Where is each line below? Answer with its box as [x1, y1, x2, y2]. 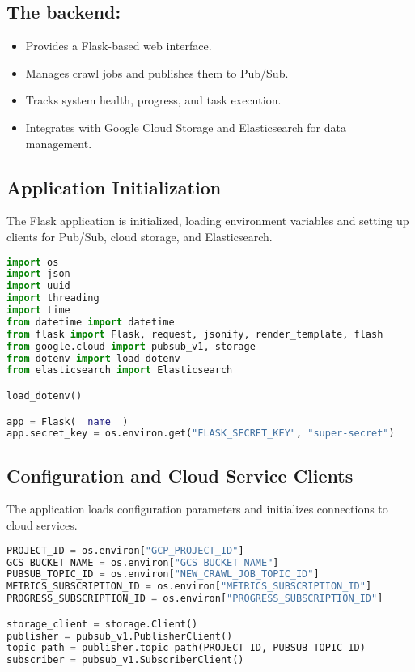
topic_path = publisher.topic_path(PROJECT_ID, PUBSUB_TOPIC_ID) [6, 642, 366, 654]
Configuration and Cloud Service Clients [6, 462, 354, 487]
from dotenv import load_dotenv [6, 352, 180, 364]
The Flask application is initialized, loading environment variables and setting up [6, 212, 409, 229]
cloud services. [6, 517, 78, 534]
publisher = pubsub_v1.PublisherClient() [6, 630, 233, 642]
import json [6, 268, 70, 280]
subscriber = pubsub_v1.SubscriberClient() [6, 654, 244, 666]
